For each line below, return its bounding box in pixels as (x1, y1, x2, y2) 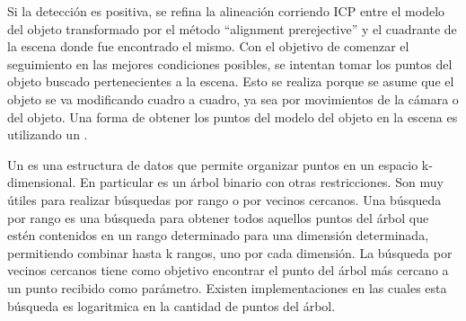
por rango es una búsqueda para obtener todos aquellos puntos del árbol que (7, 208, 429, 227)
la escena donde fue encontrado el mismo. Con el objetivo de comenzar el (7, 37, 409, 56)
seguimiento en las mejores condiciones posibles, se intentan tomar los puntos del (7, 54, 453, 73)
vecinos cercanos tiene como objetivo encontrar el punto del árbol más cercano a (7, 261, 449, 280)
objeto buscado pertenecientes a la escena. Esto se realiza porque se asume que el (7, 72, 454, 91)
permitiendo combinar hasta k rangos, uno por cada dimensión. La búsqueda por (7, 243, 453, 262)
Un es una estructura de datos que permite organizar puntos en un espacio (7, 155, 418, 174)
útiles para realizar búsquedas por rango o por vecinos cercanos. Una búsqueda (7, 190, 442, 209)
